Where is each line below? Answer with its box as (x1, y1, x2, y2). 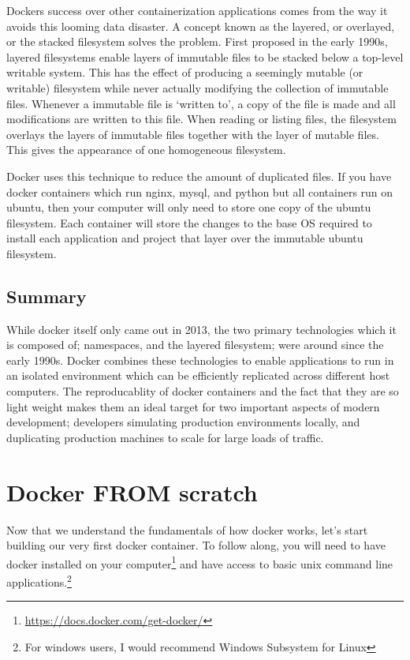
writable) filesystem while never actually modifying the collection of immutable (6, 79, 389, 96)
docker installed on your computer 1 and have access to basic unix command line (6, 553, 393, 572)
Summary (6, 283, 87, 308)
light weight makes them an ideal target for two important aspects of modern (6, 398, 380, 414)
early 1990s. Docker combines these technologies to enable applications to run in (6, 351, 394, 368)
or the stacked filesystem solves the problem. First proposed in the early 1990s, (6, 33, 388, 50)
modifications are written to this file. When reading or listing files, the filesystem (6, 111, 397, 127)
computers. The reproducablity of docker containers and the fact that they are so (6, 383, 399, 399)
